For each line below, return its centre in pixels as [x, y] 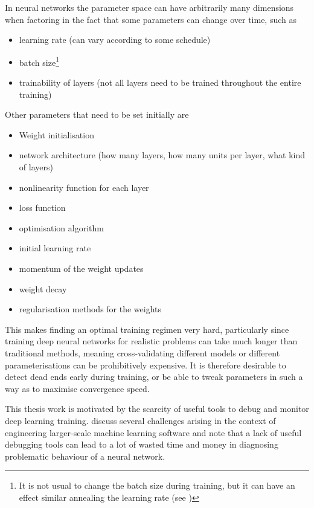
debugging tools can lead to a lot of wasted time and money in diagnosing [142, 444]
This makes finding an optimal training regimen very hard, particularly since [147, 329]
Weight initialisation [56, 134]
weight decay [43, 288]
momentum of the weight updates [81, 268]
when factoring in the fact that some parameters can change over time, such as [151, 19]
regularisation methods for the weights [90, 309]
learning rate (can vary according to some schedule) [115, 40]
